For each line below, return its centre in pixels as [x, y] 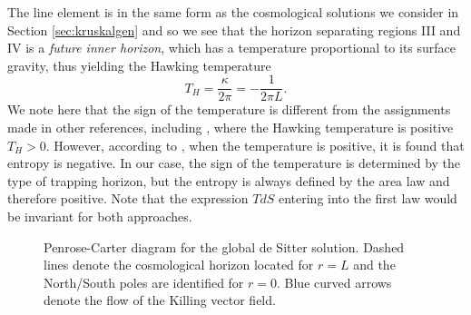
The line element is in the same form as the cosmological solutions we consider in [233, 12]
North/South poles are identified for [144, 282]
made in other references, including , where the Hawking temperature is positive [231, 128]
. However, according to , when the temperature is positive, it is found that [255, 145]
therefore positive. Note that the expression [128, 198]
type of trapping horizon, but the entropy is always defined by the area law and [229, 180]
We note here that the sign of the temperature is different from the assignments [229, 109]
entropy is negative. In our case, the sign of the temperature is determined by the [234, 163]
